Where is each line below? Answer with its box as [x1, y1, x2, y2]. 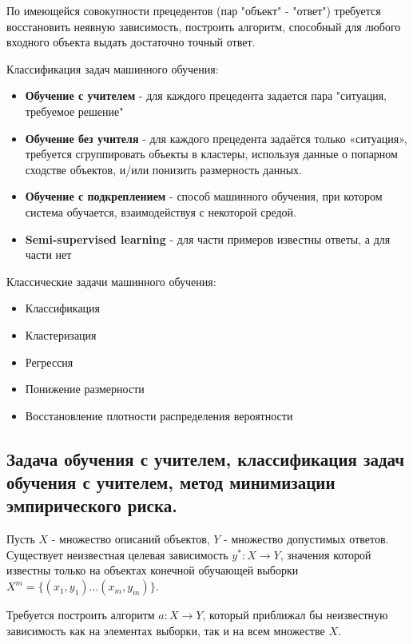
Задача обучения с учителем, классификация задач [6, 446, 405, 471]
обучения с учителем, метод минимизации [6, 470, 336, 495]
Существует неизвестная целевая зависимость [6, 546, 228, 563]
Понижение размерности [25, 380, 145, 397]
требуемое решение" [25, 102, 124, 119]
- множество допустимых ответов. [224, 531, 389, 547]
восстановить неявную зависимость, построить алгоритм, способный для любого [6, 18, 401, 34]
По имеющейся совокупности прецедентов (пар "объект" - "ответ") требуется [6, 2, 381, 18]
